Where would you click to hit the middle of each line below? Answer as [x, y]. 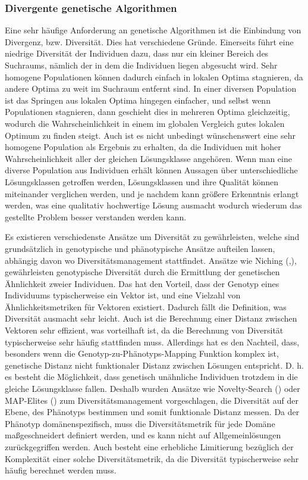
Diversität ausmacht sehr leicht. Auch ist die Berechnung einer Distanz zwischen [151, 318]
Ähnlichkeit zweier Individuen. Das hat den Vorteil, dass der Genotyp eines [142, 283]
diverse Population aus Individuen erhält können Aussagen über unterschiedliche [151, 170]
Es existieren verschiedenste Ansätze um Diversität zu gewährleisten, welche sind [152, 237]
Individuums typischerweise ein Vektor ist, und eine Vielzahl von [123, 295]
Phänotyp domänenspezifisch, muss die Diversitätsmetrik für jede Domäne [140, 423]
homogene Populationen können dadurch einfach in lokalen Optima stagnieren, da [154, 77]
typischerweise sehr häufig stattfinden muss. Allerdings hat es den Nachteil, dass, [152, 342]
